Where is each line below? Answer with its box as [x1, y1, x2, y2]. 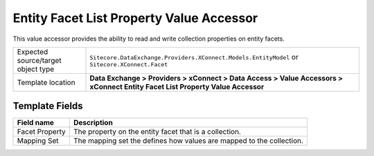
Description [73, 118, 114, 128]
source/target [17, 55, 62, 65]
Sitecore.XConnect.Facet [89, 61, 168, 68]
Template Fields [12, 100, 83, 112]
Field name [17, 118, 55, 128]
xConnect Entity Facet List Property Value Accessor [89, 81, 265, 91]
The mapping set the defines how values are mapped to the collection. [73, 136, 304, 146]
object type [17, 64, 55, 74]
